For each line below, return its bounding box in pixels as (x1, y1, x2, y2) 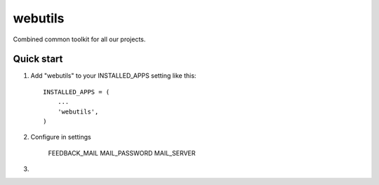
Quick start (13, 53, 63, 65)
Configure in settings (30, 133, 91, 142)
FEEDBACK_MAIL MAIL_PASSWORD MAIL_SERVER (48, 149, 196, 157)
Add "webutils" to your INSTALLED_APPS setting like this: (30, 71, 197, 80)
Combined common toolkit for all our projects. (13, 35, 146, 43)
